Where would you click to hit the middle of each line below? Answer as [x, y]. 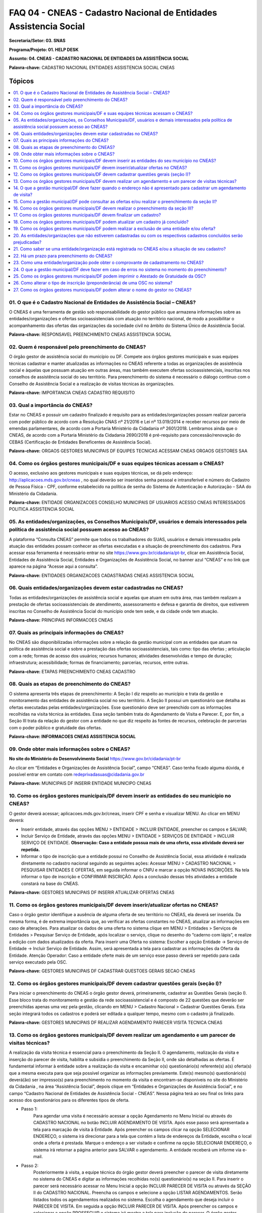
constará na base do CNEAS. [50, 884]
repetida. [31, 850]
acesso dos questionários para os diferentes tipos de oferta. [69, 1100]
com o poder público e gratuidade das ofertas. [56, 727]
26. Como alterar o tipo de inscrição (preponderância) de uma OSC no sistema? [93, 283]
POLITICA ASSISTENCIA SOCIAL [42, 509]
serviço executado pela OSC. [38, 962]
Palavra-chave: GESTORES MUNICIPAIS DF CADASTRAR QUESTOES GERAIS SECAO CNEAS [102, 971]
